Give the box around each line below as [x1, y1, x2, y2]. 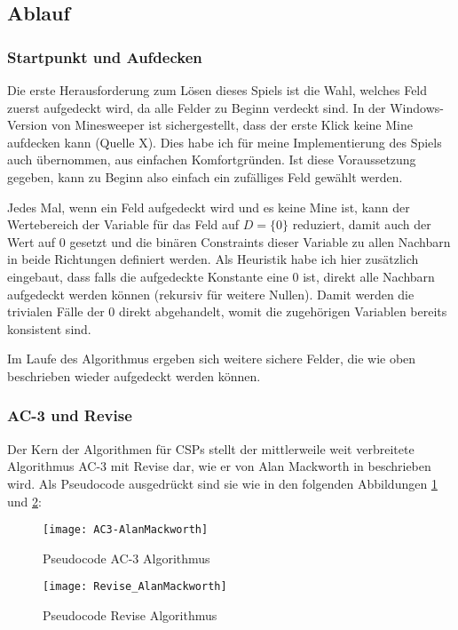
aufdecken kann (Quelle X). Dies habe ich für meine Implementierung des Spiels [7, 132, 442, 151]
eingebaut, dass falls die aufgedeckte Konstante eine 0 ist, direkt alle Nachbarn [7, 267, 435, 285]
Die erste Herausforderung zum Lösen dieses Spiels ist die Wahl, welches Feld [7, 81, 428, 99]
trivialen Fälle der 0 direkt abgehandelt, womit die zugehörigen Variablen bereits [7, 302, 447, 321]
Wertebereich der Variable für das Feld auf [7, 215, 240, 234]
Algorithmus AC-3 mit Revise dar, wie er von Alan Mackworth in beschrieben [7, 457, 431, 475]
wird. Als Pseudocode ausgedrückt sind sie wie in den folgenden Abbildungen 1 [7, 474, 438, 492]
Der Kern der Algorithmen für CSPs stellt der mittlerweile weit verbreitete [7, 439, 415, 458]
